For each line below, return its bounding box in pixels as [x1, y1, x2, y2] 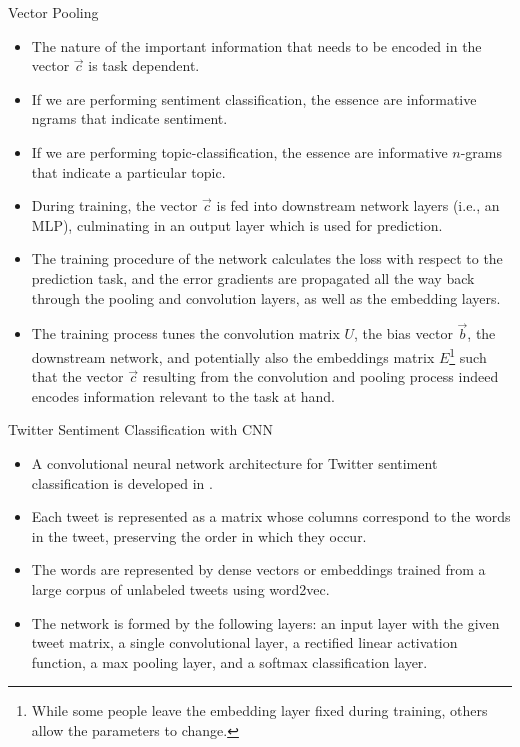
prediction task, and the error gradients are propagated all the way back [31, 267, 475, 288]
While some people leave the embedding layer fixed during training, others [31, 700, 488, 721]
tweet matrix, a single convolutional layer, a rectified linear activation [31, 632, 458, 653]
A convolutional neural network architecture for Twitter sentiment [31, 452, 438, 473]
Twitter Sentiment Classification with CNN [8, 419, 274, 440]
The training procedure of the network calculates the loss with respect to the [31, 248, 503, 269]
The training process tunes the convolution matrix [31, 323, 340, 344]
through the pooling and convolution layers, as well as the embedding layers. [31, 287, 501, 308]
